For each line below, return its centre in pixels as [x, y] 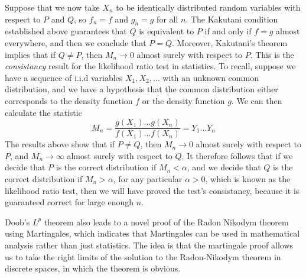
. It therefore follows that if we [237, 155]
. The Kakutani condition [232, 19]
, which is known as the [248, 178]
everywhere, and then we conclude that [76, 42]
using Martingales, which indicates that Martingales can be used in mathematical [152, 233]
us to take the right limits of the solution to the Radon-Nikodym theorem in [143, 256]
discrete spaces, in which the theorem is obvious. [93, 268]
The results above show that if [60, 144]
